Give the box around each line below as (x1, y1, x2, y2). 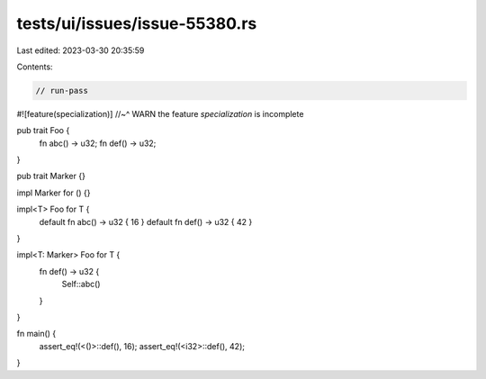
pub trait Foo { (16, 125, 70, 136)
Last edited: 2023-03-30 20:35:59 (16, 45, 145, 56)
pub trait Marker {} (16, 171, 85, 182)
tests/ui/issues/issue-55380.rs (16, 14, 257, 33)
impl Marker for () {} (16, 187, 91, 198)
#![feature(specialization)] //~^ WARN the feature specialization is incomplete (16, 108, 304, 119)
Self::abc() (61, 279, 101, 290)
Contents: (16, 61, 53, 72)
